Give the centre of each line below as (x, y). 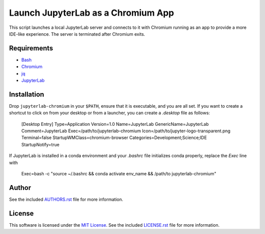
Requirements (31, 48)
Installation (26, 94)
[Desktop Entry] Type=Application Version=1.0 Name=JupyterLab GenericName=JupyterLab (115, 124)
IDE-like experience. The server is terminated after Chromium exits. (77, 34)
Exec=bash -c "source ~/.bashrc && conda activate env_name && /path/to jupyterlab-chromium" (119, 174)
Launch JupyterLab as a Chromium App (92, 13)
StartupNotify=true (40, 144)
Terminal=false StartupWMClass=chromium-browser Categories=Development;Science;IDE (114, 138)
